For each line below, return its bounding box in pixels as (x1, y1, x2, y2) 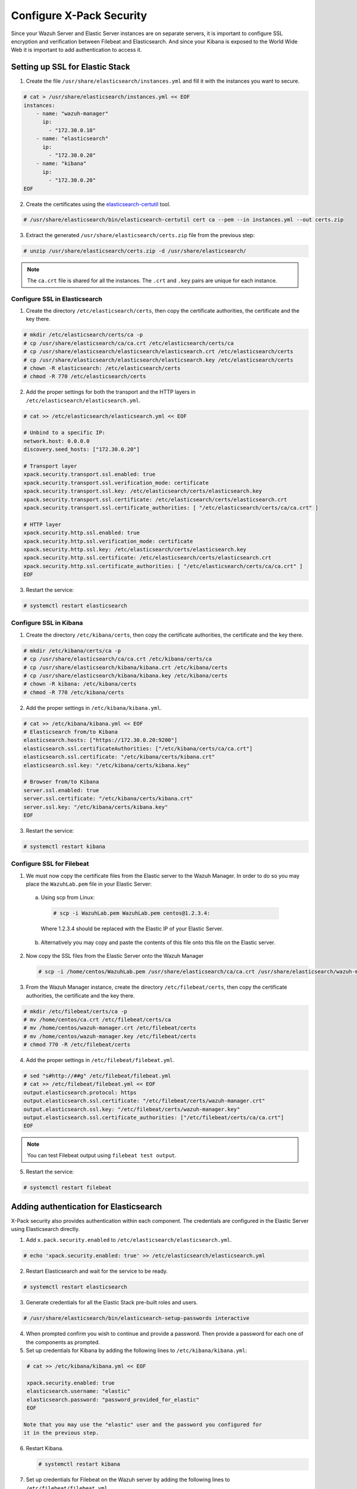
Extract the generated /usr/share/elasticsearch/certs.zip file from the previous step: (26, 232, 255, 239)
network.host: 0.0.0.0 (23, 438, 90, 444)
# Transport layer (23, 463, 77, 469)
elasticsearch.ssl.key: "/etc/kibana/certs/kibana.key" (23, 762, 190, 768)
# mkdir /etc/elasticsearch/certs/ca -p (23, 331, 143, 338)
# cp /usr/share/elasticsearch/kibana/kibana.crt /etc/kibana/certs (23, 664, 228, 671)
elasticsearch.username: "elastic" (27, 1388, 131, 1395)
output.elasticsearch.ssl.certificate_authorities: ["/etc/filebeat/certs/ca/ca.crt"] (23, 1114, 284, 1121)
